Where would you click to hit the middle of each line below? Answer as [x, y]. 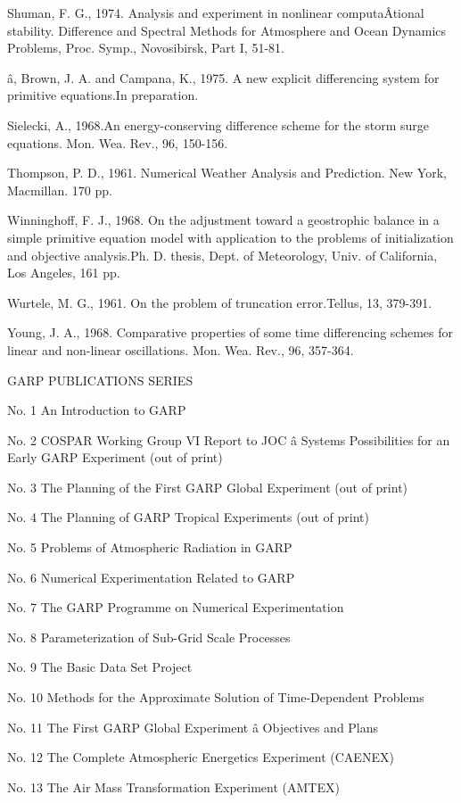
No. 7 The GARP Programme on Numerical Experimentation [176, 607]
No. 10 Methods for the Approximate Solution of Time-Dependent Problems [216, 697]
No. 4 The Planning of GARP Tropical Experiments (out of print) [188, 517]
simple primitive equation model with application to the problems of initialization [230, 237]
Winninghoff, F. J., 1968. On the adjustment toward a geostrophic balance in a [223, 220]
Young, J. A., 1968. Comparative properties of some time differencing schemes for [230, 332]
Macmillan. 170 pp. [60, 190]
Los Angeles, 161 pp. [64, 273]
